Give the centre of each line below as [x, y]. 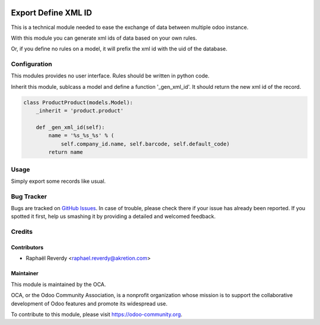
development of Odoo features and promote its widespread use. [89, 303]
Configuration [32, 64]
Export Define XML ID [52, 13]
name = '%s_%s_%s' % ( [81, 136]
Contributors [27, 247]
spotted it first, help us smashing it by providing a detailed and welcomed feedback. [113, 217]
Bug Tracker [29, 197]
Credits [22, 232]
